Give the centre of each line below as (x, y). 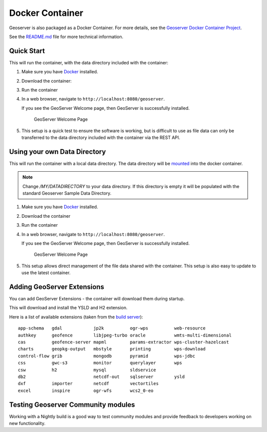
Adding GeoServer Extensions (57, 287)
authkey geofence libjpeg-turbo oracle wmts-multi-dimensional (125, 335)
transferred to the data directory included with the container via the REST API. (101, 137)
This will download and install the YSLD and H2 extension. (68, 308)
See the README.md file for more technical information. (66, 37)
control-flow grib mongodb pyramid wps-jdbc (107, 356)
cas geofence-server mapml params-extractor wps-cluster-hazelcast (124, 342)
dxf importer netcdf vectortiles (89, 384)
